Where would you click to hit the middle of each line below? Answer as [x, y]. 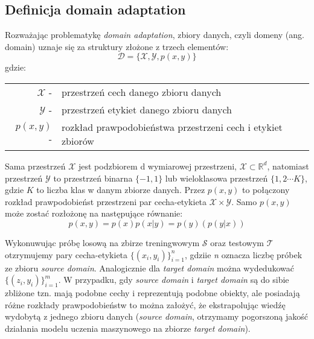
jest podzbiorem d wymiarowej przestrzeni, [158, 166]
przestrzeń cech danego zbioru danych [142, 92]
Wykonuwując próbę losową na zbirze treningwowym [102, 242]
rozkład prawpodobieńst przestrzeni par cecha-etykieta [106, 201]
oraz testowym [237, 242]
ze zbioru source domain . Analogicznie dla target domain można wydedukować [149, 268]
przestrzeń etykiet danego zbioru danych [147, 109]
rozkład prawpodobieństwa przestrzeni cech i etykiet [172, 127]
